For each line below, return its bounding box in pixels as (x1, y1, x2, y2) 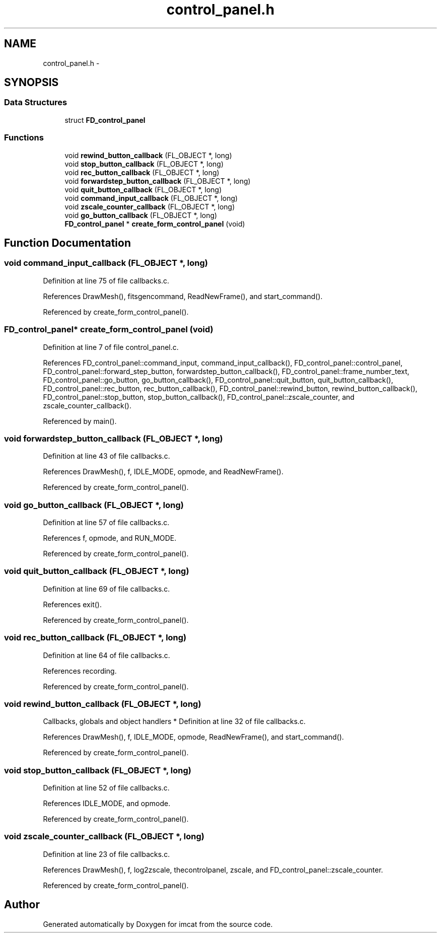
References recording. (43, 666, 117, 675)
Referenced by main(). (43, 416, 117, 425)
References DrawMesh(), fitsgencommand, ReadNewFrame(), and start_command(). (43, 292, 323, 301)
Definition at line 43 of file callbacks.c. (43, 452, 170, 461)
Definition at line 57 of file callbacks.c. (43, 518, 170, 527)
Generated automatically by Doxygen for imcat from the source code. (43, 919, 273, 928)
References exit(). (43, 600, 102, 609)
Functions (4, 132, 44, 143)
